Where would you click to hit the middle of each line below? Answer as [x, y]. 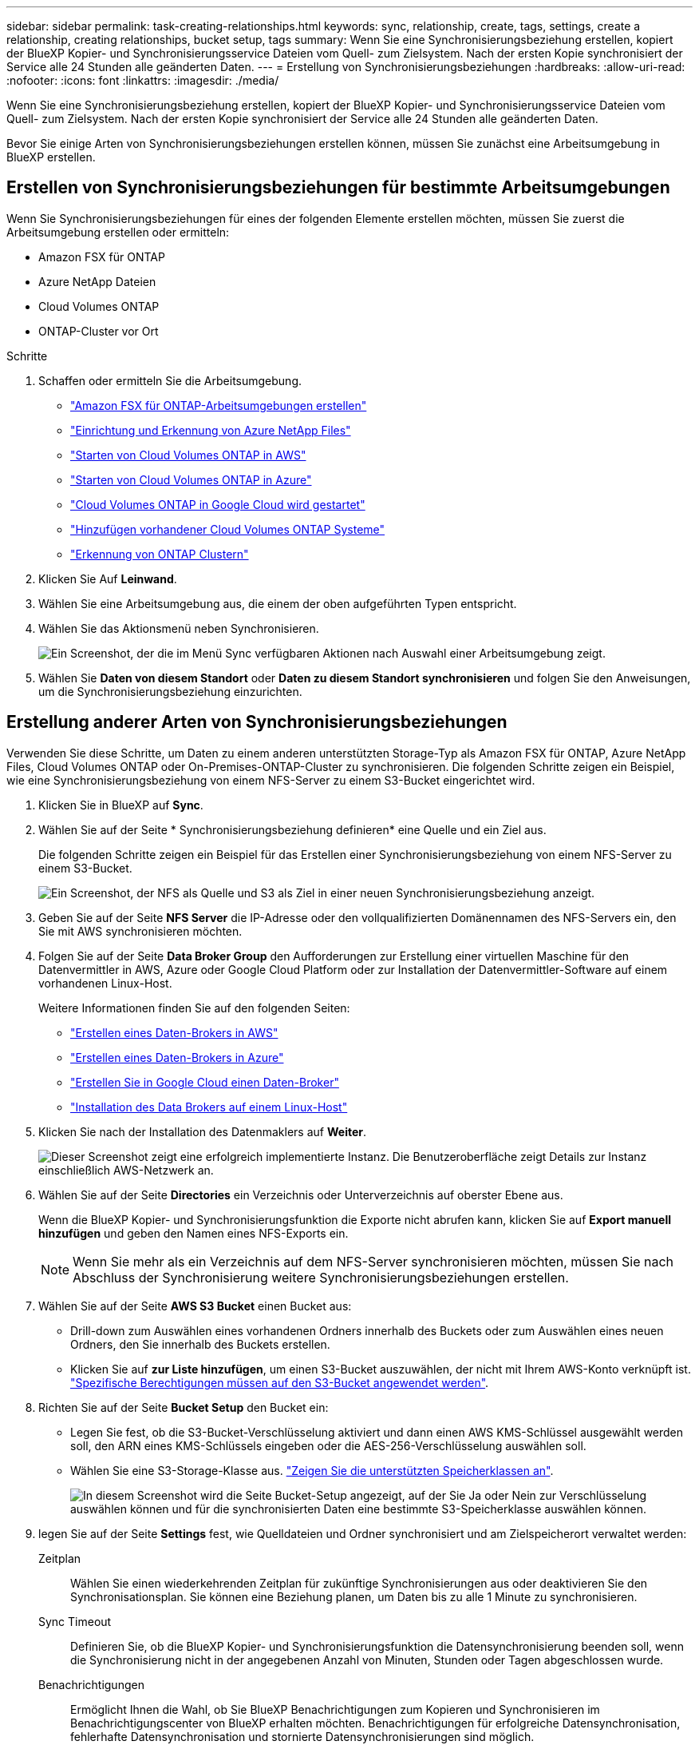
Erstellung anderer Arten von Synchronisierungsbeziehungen [257, 722]
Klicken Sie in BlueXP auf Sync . [121, 805]
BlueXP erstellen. [51, 157]
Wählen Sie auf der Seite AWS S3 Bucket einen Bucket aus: [195, 1306]
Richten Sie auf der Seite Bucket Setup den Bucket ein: [184, 1407]
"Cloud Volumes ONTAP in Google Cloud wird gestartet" [218, 504]
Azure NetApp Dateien [97, 281]
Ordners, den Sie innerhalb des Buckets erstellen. [200, 1344]
